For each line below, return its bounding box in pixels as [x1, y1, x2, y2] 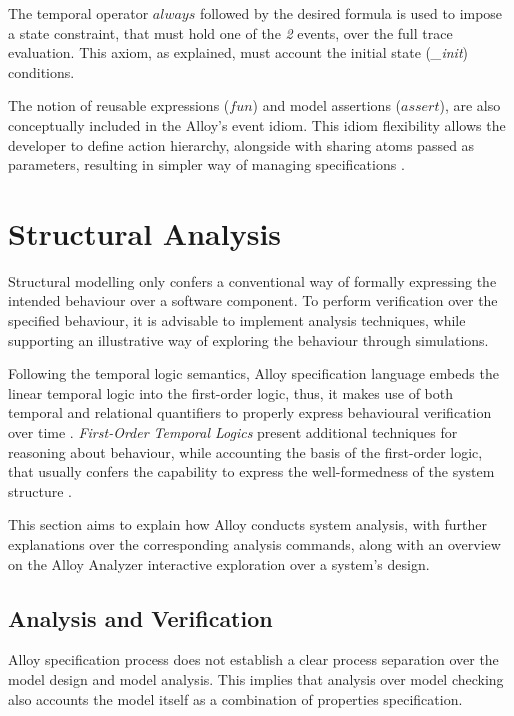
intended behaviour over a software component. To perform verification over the [8, 290, 498, 311]
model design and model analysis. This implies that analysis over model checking [8, 668, 504, 689]
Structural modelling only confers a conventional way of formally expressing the [8, 270, 497, 291]
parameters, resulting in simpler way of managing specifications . [8, 154, 405, 175]
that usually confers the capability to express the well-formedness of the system [8, 461, 495, 482]
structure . [8, 480, 72, 501]
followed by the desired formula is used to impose [199, 3, 503, 23]
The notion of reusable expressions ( [8, 95, 230, 116]
